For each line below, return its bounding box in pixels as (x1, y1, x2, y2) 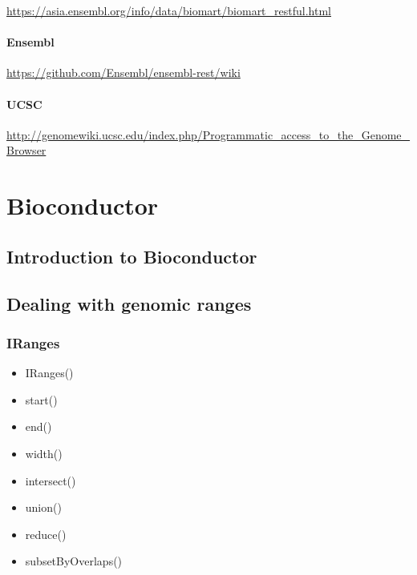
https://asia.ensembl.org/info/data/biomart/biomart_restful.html (6, 2, 331, 18)
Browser (6, 142, 47, 159)
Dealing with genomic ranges (6, 291, 252, 316)
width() (25, 444, 63, 461)
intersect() (25, 472, 76, 489)
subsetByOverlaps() (25, 553, 123, 569)
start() (25, 391, 58, 408)
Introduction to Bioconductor (6, 243, 257, 268)
